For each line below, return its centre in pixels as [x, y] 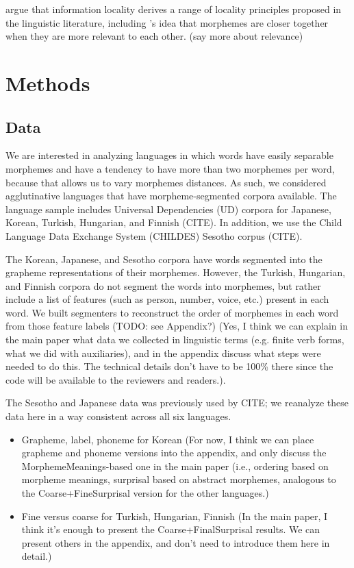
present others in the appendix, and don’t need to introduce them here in [176, 542]
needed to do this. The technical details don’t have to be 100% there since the [169, 366]
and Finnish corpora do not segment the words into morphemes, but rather [163, 285]
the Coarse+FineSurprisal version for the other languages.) [145, 493]
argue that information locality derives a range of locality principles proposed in [174, 9]
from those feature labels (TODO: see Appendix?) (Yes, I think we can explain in [177, 326]
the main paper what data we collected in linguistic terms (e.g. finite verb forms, [175, 339]
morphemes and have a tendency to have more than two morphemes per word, [170, 168]
